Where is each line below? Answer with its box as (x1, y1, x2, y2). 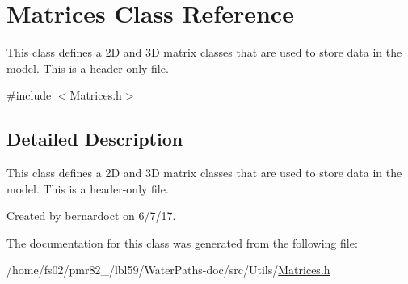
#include (6, 87, 52, 104)
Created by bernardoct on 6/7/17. (6, 207, 176, 224)
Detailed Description (6, 126, 183, 151)
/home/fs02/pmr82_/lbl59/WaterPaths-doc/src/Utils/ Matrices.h (6, 261, 330, 278)
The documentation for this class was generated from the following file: (6, 234, 358, 251)
